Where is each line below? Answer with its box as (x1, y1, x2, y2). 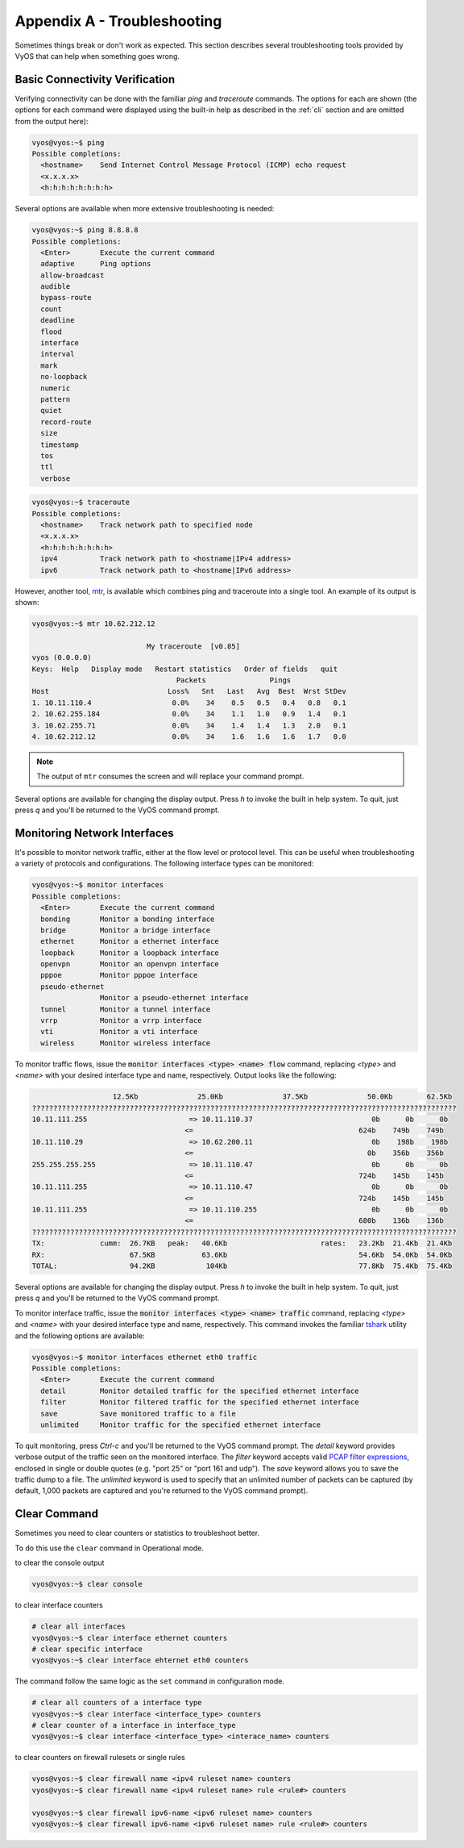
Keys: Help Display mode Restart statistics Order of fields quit (31, 664, 338, 674)
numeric (40, 383, 71, 393)
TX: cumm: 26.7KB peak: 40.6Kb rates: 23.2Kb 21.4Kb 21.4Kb (31, 1239, 453, 1248)
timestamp (40, 440, 80, 449)
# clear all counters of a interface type (31, 1698, 202, 1708)
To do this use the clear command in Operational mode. (14, 1543, 205, 1553)
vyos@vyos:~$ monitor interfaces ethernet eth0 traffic (31, 1352, 258, 1362)
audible (40, 282, 71, 291)
